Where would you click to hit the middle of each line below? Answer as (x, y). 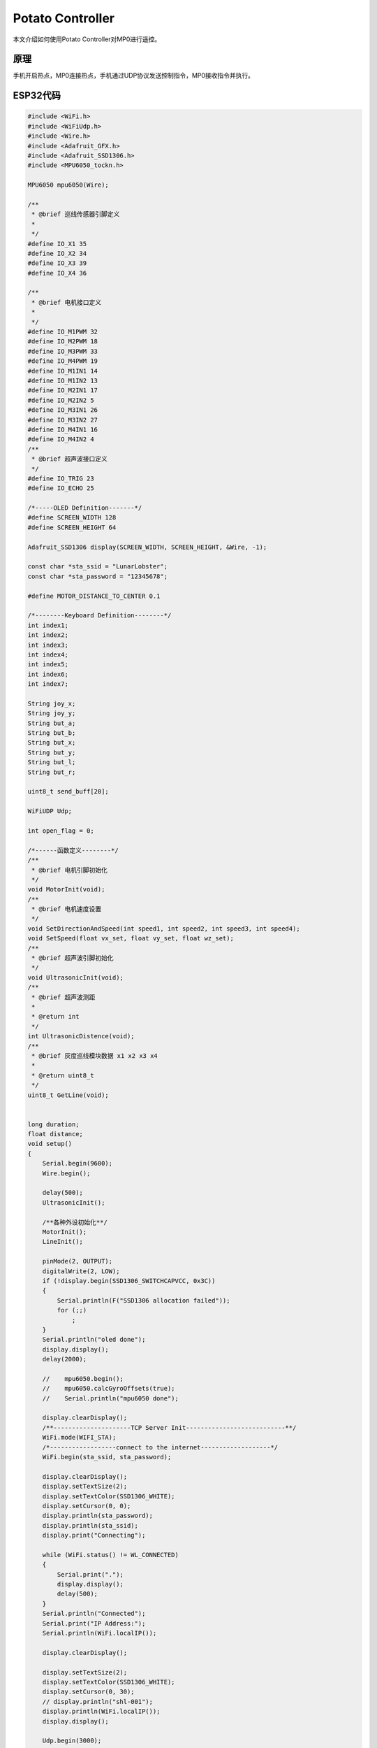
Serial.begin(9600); (77, 1163)
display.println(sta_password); (98, 1516)
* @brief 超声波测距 (64, 997)
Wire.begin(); (66, 1173)
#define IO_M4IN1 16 (62, 429)
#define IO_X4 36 (57, 273)
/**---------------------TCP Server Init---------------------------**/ (169, 1427)
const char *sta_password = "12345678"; (97, 576)
